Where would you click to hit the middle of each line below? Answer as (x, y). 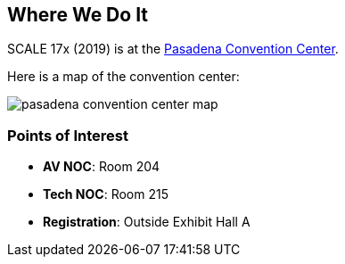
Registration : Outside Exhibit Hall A (147, 222)
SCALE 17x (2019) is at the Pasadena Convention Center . (173, 49)
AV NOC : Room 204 (102, 167)
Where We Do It (78, 15)
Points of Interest (68, 135)
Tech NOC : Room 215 (106, 194)
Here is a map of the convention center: (123, 77)
